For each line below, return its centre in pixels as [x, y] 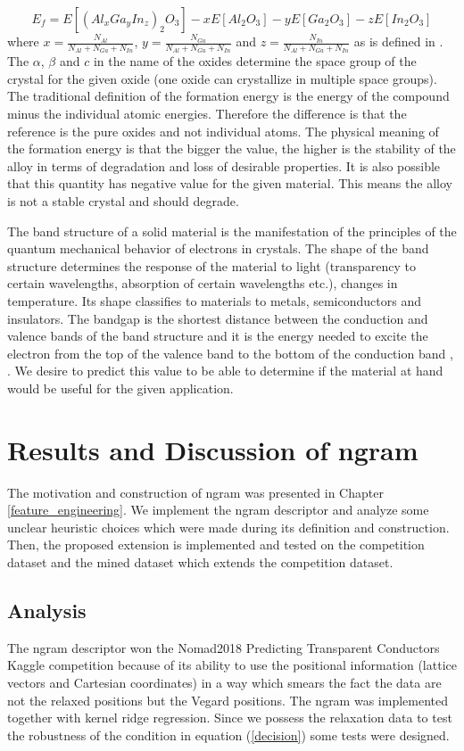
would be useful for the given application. [120, 388]
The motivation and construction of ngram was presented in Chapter [195, 492]
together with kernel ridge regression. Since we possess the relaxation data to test [230, 718]
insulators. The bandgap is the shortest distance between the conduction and [218, 318]
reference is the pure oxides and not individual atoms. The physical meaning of [223, 131]
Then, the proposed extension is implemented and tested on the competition [216, 545]
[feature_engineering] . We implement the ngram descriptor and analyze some [218, 510]
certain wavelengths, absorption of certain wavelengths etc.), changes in [203, 283]
